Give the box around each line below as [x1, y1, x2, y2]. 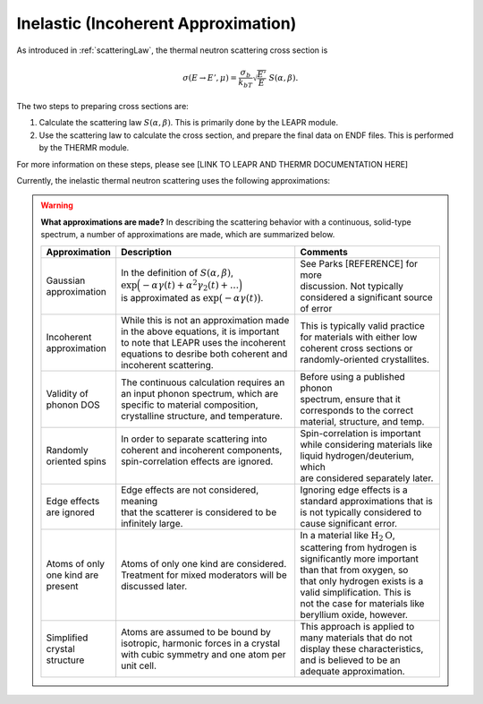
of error [300, 302, 333, 314]
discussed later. [121, 580, 188, 592]
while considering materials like [300, 438, 433, 451]
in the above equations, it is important [121, 325, 280, 338]
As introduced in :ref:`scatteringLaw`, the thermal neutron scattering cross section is [16, 45, 328, 56]
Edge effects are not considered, [121, 484, 259, 496]
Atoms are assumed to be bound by [121, 625, 272, 638]
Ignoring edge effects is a [300, 484, 409, 496]
